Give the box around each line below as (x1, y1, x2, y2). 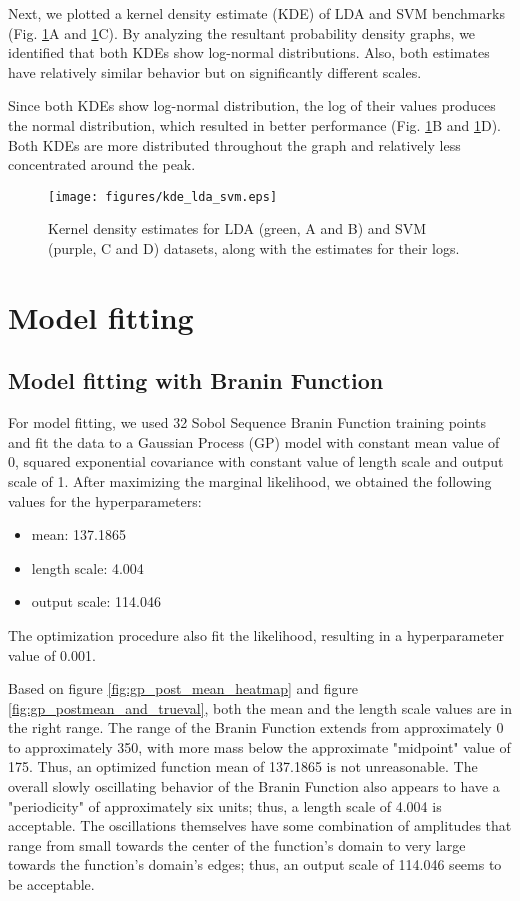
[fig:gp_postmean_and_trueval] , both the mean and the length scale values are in (8, 697, 512, 718)
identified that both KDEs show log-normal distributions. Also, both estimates (8, 42, 490, 63)
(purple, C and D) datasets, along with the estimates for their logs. (48, 238, 460, 258)
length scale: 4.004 (31, 557, 144, 578)
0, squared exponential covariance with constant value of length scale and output (8, 451, 504, 472)
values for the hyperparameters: (8, 490, 202, 511)
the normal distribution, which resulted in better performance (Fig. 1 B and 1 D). (8, 114, 501, 135)
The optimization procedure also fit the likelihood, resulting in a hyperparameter (8, 624, 504, 645)
